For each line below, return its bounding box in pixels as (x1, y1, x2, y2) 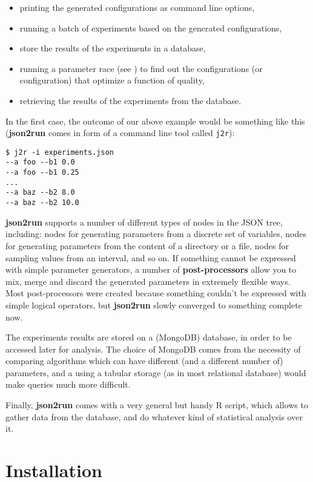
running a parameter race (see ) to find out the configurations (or (19, 62, 263, 74)
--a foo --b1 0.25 (5, 168, 79, 177)
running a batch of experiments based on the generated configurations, (19, 21, 282, 34)
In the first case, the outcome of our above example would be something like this (5, 114, 305, 127)
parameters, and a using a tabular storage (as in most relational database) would (5, 366, 306, 379)
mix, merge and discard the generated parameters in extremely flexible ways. (5, 275, 291, 287)
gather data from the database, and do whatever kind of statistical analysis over (5, 410, 303, 423)
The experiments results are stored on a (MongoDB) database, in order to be (5, 331, 292, 344)
